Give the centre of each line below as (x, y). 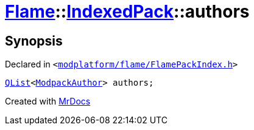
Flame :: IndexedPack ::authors (127, 12)
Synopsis (34, 41)
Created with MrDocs (48, 101)
